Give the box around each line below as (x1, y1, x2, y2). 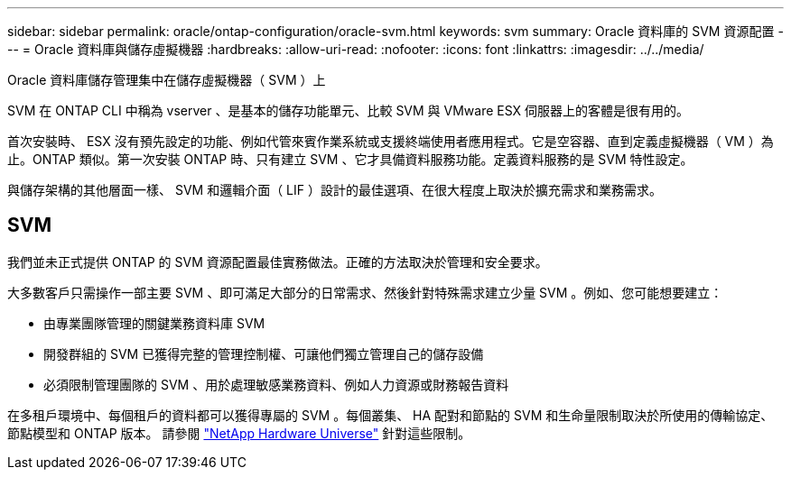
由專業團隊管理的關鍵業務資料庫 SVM (43, 315, 265, 331)
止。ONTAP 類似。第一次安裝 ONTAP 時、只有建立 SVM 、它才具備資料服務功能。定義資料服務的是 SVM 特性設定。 (7, 151, 693, 167)
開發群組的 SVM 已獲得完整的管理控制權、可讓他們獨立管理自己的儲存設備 (43, 345, 484, 362)
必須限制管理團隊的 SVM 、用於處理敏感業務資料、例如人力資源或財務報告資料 (43, 376, 509, 392)
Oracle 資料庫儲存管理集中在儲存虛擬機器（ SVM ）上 (7, 72, 326, 87)
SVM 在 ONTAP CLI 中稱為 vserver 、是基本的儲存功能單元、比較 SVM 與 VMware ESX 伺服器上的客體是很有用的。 (7, 103, 690, 118)
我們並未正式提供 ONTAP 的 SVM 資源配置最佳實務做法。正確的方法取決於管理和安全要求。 (7, 253, 548, 270)
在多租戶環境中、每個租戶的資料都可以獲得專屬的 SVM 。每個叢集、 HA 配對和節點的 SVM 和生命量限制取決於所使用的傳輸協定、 (7, 407, 774, 423)
